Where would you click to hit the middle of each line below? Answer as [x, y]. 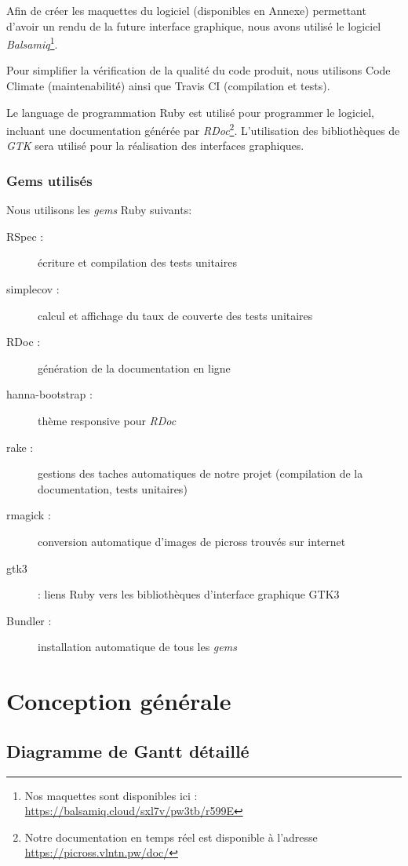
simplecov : [33, 289]
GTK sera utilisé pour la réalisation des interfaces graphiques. [155, 146]
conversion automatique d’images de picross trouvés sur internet [192, 541]
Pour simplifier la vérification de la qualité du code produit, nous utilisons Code [199, 70]
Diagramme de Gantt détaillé [128, 750]
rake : [20, 447]
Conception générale [119, 701]
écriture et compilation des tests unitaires [137, 262]
